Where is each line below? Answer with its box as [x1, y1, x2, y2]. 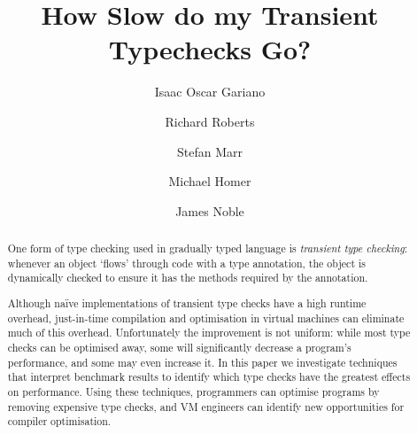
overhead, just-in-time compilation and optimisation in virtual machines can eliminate [7, 310, 405, 325]
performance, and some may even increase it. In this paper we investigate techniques [7, 354, 398, 369]
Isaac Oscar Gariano [154, 82, 266, 101]
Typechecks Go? [108, 31, 312, 67]
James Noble [175, 201, 244, 220]
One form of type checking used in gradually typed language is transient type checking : [7, 241, 408, 256]
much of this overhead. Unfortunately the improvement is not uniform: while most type [7, 325, 411, 340]
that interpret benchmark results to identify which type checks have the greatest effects [7, 369, 411, 384]
